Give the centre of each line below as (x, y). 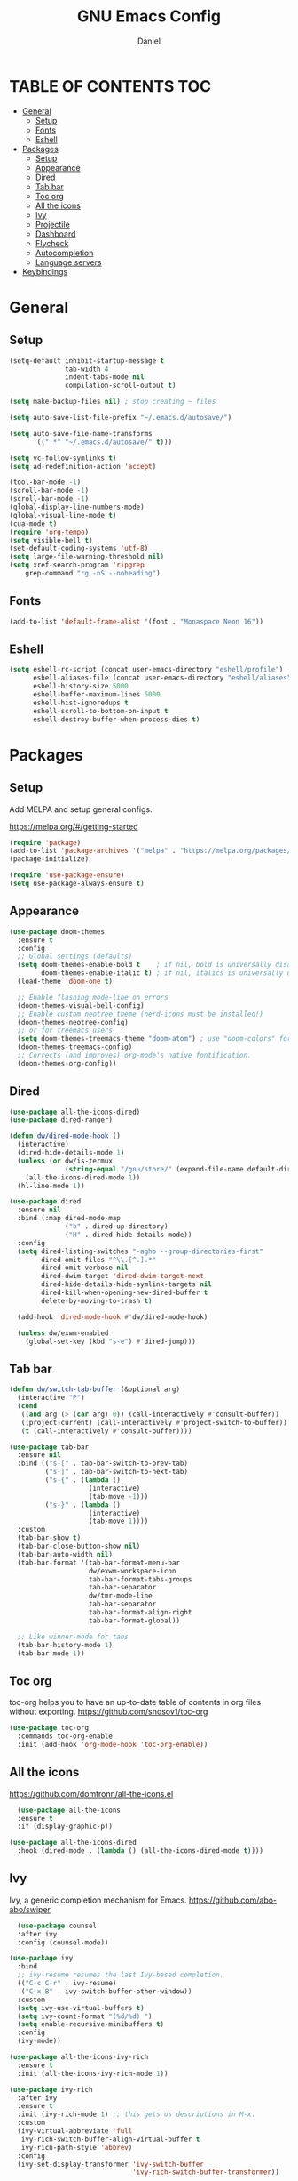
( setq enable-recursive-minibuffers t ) (91, 2024)
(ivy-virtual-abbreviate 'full (75, 2131)
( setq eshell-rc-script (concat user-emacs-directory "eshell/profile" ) (146, 670)
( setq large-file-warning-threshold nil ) (87, 557)
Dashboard (55, 234)
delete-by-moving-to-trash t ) (97, 1300)
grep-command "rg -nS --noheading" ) (93, 574)
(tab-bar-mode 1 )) (51, 1653)
